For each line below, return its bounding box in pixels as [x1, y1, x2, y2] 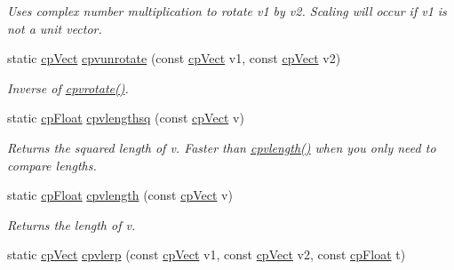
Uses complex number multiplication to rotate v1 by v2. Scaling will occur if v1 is [7, 2, 447, 20]
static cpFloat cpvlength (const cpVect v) [7, 186, 233, 204]
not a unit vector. [7, 19, 102, 37]
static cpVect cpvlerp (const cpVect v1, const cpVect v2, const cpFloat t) [7, 245, 406, 264]
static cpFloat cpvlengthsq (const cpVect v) [7, 108, 244, 127]
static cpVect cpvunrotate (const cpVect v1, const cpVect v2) [7, 49, 341, 67]
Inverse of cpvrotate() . [7, 78, 129, 97]
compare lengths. [7, 155, 97, 174]
